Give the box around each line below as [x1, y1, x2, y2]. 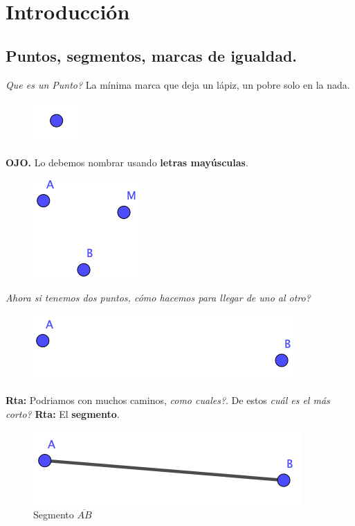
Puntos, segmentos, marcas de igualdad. [6, 44, 298, 66]
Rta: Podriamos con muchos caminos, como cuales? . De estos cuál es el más [6, 393, 330, 407]
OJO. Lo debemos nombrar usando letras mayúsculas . [6, 155, 248, 169]
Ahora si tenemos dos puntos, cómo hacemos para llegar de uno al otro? [6, 290, 311, 304]
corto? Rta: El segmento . [6, 406, 120, 421]
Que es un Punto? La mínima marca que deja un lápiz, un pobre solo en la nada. [6, 77, 350, 91]
